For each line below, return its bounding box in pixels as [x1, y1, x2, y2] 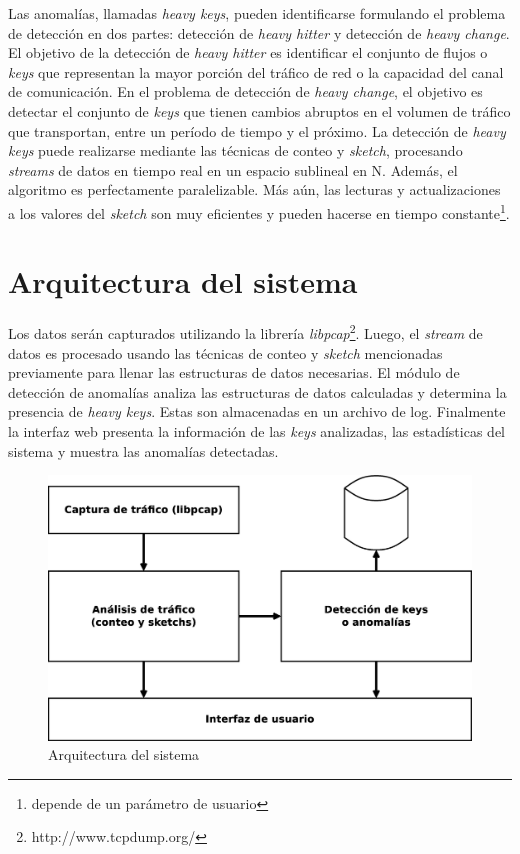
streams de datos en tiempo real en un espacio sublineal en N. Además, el [8, 159, 458, 180]
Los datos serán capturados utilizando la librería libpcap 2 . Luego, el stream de [8, 320, 483, 343]
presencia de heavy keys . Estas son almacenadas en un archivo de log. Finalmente [8, 401, 506, 422]
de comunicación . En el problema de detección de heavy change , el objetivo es [8, 81, 483, 102]
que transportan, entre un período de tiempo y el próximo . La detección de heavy [8, 120, 506, 141]
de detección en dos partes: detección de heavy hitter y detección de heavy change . [8, 22, 510, 43]
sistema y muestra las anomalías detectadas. [8, 440, 279, 461]
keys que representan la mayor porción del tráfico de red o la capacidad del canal [8, 61, 504, 82]
